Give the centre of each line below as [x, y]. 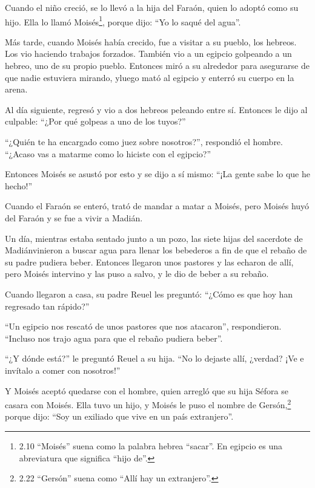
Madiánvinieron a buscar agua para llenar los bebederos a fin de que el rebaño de [156, 250]
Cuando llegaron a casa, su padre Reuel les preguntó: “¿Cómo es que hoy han [149, 294]
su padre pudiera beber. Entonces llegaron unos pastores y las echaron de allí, [149, 262]
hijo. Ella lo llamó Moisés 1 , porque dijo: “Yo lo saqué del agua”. [123, 21]
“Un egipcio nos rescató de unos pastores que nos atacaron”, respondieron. [143, 326]
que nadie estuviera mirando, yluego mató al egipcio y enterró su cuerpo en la [150, 77]
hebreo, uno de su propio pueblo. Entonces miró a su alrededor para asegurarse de [157, 66]
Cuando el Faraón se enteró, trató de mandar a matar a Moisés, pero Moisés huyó [157, 206]
